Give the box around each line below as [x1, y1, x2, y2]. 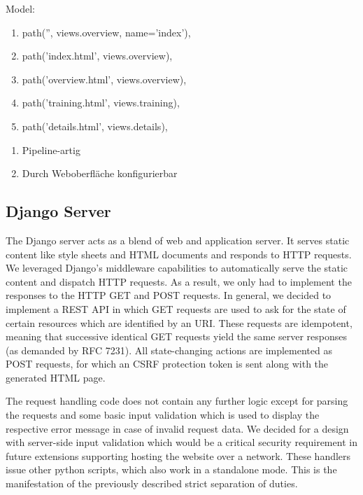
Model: [6, 1, 36, 15]
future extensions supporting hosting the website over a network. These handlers [6, 448, 351, 463]
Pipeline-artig [22, 142, 80, 157]
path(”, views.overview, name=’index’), [22, 25, 191, 39]
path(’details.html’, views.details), [22, 118, 168, 133]
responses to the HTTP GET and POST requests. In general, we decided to [6, 288, 332, 302]
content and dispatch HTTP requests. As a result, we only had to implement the [6, 274, 352, 288]
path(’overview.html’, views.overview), [22, 71, 187, 86]
